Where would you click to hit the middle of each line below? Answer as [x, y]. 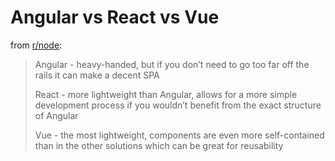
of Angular [56, 115]
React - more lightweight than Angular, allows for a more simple [166, 94]
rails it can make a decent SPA [97, 75]
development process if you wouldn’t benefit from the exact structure [178, 105]
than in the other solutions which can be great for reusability [159, 145]
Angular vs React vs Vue [115, 17]
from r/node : [36, 45]
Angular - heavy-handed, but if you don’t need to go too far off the [172, 64]
